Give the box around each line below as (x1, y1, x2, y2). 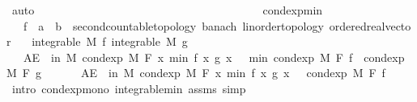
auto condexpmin (11, 2, 323, 18)
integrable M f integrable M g (32, 33, 188, 50)
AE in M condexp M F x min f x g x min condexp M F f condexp (23, 48, 405, 65)
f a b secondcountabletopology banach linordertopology (23, 17, 324, 34)
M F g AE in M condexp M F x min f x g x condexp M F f (6, 64, 385, 81)
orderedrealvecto (329, 17, 411, 34)
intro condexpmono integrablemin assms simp (11, 80, 246, 96)
